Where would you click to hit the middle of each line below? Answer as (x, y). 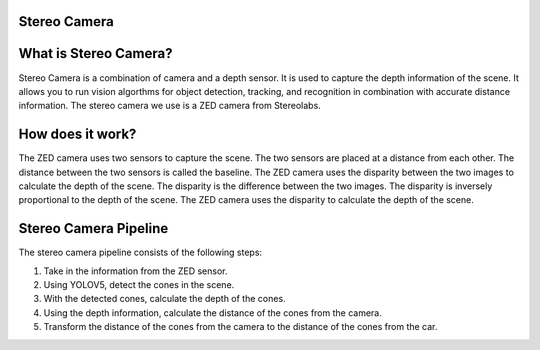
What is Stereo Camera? (95, 53)
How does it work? (77, 134)
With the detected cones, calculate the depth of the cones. (164, 299)
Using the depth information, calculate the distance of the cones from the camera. (212, 312)
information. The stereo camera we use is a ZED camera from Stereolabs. (170, 106)
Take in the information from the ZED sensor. (135, 271)
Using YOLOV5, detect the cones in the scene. (139, 285)
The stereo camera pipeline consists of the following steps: (140, 252)
